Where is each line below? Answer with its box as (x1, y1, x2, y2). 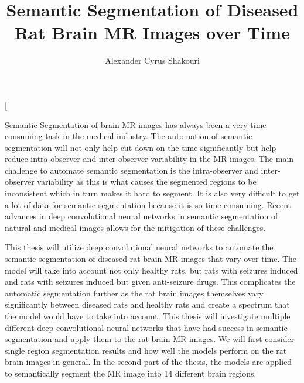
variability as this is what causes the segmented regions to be (37, 175, 257, 188)
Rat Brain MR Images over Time (15, 20, 290, 44)
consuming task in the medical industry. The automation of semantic (5, 130, 252, 142)
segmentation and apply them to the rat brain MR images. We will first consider (5, 333, 295, 345)
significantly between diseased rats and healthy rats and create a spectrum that (5, 298, 290, 310)
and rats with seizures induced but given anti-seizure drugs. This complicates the (5, 275, 296, 288)
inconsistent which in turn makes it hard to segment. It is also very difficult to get (5, 187, 300, 199)
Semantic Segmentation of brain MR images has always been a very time (5, 118, 267, 130)
